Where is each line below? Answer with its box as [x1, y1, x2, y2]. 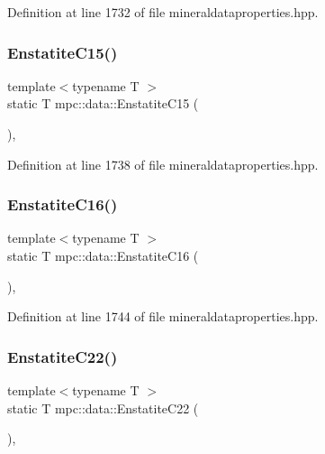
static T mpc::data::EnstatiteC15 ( [7, 94, 199, 113]
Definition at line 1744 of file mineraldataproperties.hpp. [7, 307, 319, 326]
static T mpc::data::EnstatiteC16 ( [7, 246, 199, 264]
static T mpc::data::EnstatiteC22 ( [7, 398, 199, 417]
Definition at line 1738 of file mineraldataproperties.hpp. [7, 154, 319, 173]
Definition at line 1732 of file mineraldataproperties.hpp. [7, 3, 319, 21]
